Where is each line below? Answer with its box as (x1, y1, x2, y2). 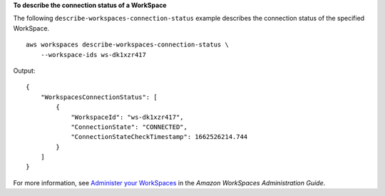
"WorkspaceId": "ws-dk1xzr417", (71, 113, 185, 121)
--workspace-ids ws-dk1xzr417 (40, 51, 146, 58)
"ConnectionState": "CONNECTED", (71, 123, 188, 131)
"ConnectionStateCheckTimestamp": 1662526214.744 (71, 133, 248, 141)
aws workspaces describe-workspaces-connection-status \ (26, 41, 230, 49)
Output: (13, 66, 36, 75)
